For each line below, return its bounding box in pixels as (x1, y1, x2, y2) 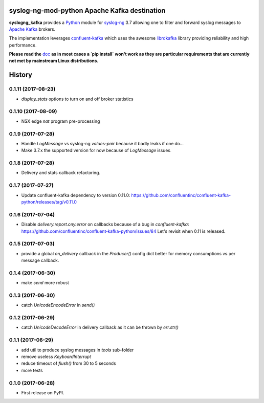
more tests (21, 367, 43, 373)
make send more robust (21, 280, 69, 286)
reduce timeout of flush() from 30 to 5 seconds (21, 360, 116, 366)
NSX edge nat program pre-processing (21, 118, 100, 124)
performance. (9, 42, 37, 48)
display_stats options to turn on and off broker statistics (21, 96, 134, 102)
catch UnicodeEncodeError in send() (21, 302, 95, 308)
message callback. (21, 257, 59, 264)
